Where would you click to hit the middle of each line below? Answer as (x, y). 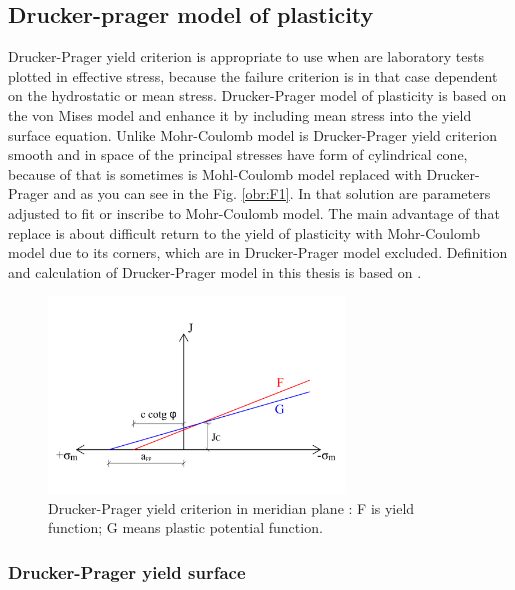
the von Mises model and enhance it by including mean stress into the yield (240, 114)
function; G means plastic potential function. (185, 527)
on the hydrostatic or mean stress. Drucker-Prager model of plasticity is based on (257, 95)
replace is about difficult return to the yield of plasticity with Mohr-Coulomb (244, 232)
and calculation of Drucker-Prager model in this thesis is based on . (215, 271)
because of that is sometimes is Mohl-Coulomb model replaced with (215, 173)
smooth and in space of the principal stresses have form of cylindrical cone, (238, 154)
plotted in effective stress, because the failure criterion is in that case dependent (253, 75)
